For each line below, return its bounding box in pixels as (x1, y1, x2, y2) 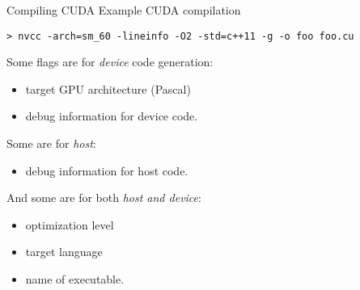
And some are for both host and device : (6, 189, 201, 206)
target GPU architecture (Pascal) (25, 80, 191, 97)
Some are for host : (6, 135, 96, 152)
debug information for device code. (25, 107, 198, 124)
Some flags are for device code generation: (6, 53, 214, 70)
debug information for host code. (25, 162, 188, 179)
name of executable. (25, 271, 125, 287)
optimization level (25, 216, 114, 233)
